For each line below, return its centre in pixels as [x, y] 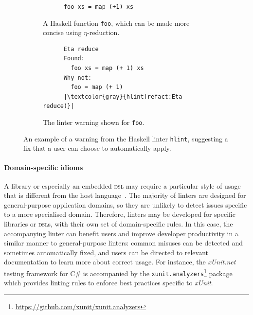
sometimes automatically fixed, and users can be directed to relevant [106, 252]
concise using [62, 32]
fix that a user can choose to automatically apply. [97, 148]
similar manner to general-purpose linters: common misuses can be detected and [124, 243]
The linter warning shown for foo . [94, 122]
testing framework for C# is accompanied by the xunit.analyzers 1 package [118, 272]
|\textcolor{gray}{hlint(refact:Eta [123, 96]
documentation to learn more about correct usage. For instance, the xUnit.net [120, 262]
